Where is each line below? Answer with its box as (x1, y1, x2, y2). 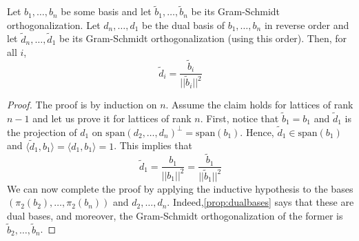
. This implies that (114, 138, 192, 153)
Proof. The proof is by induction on (7, 97, 157, 112)
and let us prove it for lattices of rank (32, 110, 192, 125)
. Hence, (240, 124, 274, 139)
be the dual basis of (142, 17, 225, 32)
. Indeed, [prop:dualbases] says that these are (167, 195, 354, 209)
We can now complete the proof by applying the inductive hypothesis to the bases (7, 181, 353, 195)
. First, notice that (200, 110, 279, 125)
